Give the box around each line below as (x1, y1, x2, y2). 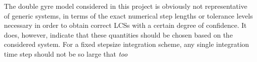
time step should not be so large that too (4, 48, 128, 59)
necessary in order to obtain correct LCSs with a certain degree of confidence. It (4, 20, 247, 30)
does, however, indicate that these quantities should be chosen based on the (4, 29, 233, 40)
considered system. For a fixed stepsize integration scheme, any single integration (4, 39, 249, 49)
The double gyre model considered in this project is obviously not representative (4, 1, 248, 11)
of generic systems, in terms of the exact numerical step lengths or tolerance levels (4, 10, 253, 21)
